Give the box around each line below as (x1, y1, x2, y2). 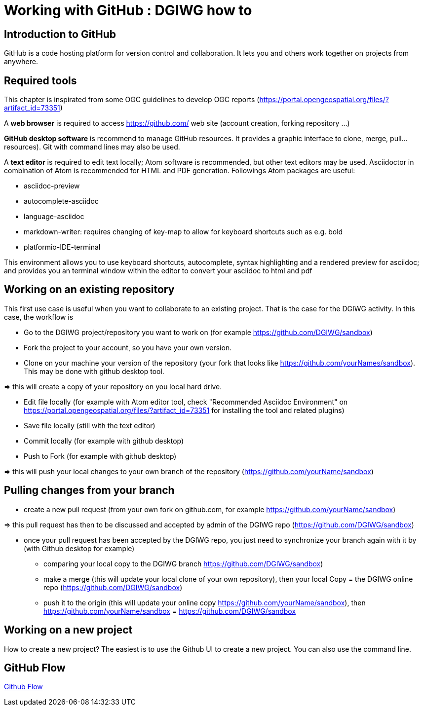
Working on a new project (4, 624, 133, 636)
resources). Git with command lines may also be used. (4, 143, 180, 151)
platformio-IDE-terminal (24, 243, 101, 252)
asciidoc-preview (24, 182, 80, 190)
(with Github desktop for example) (24, 544, 135, 553)
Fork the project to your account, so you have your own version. (24, 343, 232, 352)
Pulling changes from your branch (4, 484, 175, 497)
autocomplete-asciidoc (24, 197, 99, 206)
